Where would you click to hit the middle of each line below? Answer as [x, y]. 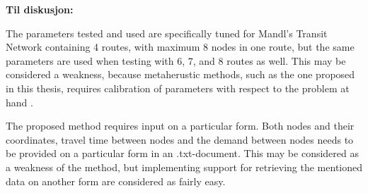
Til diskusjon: [40, 9]
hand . [19, 102]
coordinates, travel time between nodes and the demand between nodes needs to [180, 139]
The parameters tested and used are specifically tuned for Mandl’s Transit [167, 33]
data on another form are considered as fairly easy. [116, 181]
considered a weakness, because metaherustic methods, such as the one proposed [180, 74]
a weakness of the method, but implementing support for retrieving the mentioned [184, 167]
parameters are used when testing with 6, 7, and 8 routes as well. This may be [176, 60]
